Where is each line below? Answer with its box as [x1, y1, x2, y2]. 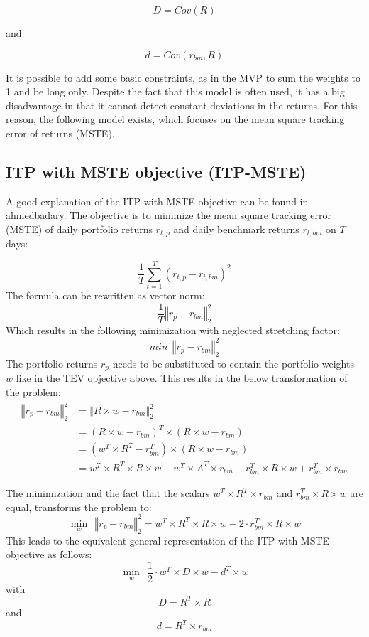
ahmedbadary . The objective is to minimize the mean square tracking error [6, 208, 331, 223]
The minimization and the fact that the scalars [6, 486, 210, 500]
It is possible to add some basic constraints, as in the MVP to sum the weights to [6, 70, 360, 85]
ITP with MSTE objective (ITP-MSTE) [6, 160, 307, 182]
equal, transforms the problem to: [6, 499, 152, 514]
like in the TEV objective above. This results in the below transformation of [16, 370, 348, 385]
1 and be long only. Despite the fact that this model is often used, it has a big [6, 84, 345, 99]
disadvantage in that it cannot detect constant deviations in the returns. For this [6, 97, 358, 112]
